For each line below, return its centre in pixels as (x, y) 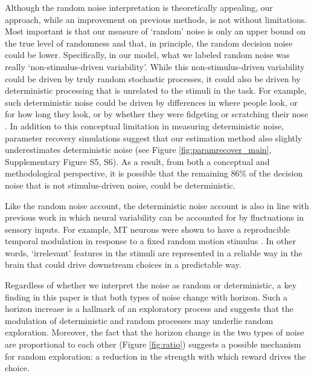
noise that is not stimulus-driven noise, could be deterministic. (120, 185)
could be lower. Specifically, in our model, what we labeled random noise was (147, 55)
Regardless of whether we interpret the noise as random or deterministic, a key (151, 285)
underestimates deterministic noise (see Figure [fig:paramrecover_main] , (138, 150)
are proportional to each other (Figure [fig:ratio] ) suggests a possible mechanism (153, 344)
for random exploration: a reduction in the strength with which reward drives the (155, 356)
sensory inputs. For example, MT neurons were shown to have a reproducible (147, 229)
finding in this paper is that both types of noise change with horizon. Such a (146, 297)
